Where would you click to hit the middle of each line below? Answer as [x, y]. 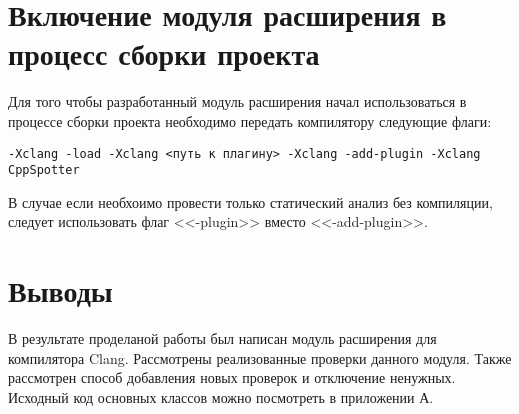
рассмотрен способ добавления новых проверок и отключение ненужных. [232, 377]
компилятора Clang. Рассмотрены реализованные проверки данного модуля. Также [260, 357]
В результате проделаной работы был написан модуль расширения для [222, 338]
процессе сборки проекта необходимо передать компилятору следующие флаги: [250, 120]
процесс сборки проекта [164, 53]
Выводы [60, 290]
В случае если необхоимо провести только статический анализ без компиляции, [250, 201]
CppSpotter [44, 170]
